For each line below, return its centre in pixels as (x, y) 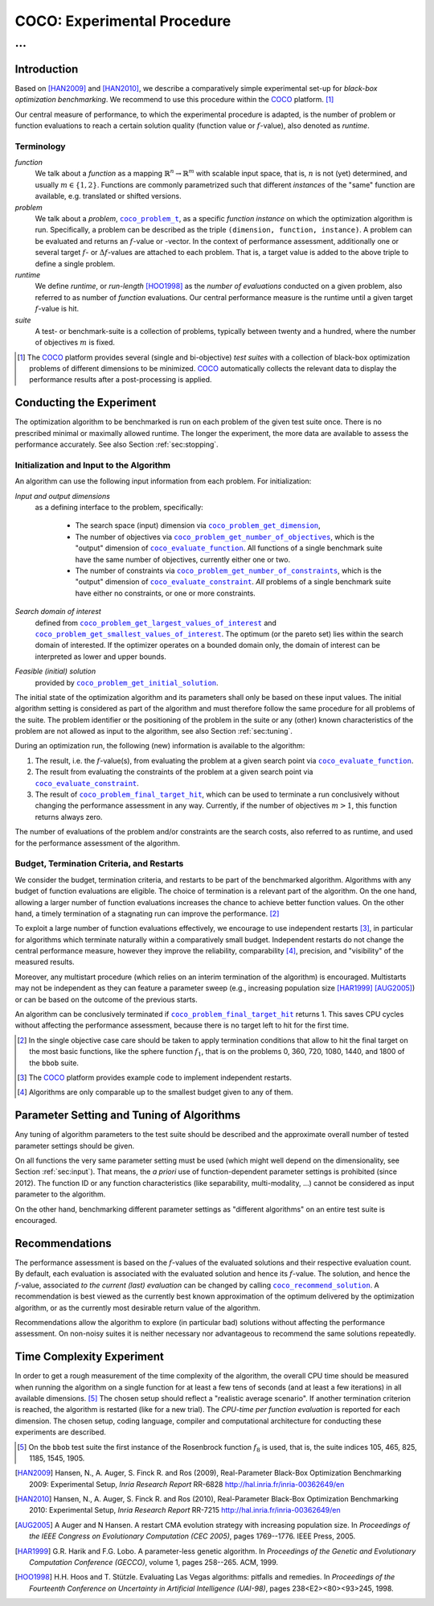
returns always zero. (69, 817)
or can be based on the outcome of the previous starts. (106, 999)
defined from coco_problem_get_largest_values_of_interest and (156, 623)
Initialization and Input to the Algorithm (93, 465)
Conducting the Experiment (86, 403)
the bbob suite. (54, 1063)
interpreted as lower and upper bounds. (100, 657)
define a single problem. (75, 264)
